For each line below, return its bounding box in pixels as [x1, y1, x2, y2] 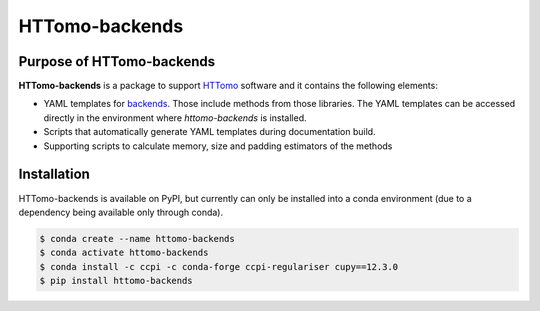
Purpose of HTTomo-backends [18, 53, 216, 70]
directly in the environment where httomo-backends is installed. [43, 111, 307, 124]
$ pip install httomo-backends [39, 275, 194, 287]
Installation [18, 166, 90, 183]
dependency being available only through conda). [18, 206, 224, 218]
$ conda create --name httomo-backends [39, 233, 235, 244]
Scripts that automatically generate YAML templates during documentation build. [43, 126, 376, 138]
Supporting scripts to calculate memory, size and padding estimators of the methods [43, 140, 393, 152]
